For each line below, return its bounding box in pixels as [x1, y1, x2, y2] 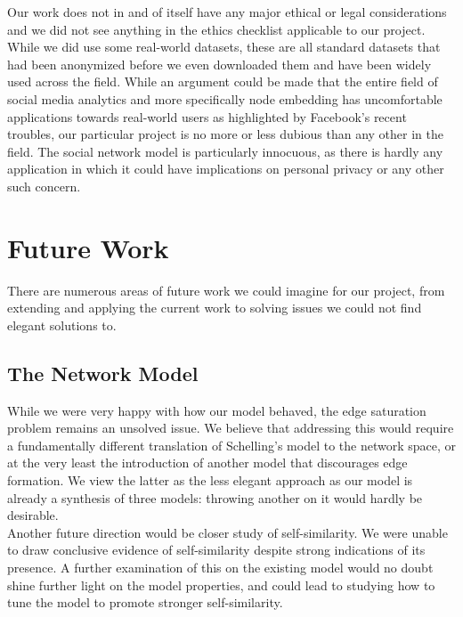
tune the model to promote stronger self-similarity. [7, 593, 283, 612]
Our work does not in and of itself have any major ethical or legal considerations [7, 3, 447, 20]
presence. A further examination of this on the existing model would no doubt [7, 557, 434, 576]
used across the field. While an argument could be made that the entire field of [7, 72, 438, 91]
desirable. [7, 506, 59, 524]
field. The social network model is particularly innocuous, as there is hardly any [7, 142, 443, 160]
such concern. [7, 176, 81, 195]
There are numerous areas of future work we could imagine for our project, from [7, 280, 445, 299]
